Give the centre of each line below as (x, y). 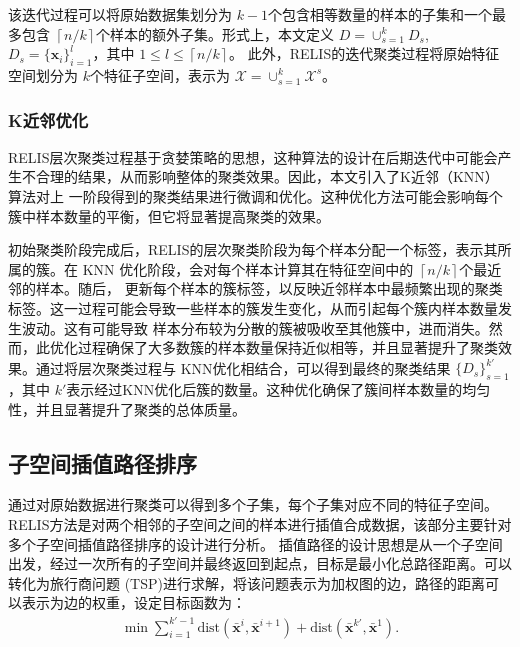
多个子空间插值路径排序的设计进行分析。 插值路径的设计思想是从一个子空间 (255, 543)
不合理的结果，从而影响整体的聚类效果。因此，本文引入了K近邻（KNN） (260, 176)
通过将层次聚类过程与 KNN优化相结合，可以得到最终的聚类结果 (243, 367)
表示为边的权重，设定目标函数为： (133, 602)
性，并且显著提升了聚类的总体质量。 (127, 408)
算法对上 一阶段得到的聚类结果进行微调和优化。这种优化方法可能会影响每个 (255, 195)
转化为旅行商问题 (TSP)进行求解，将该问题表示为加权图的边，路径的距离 (246, 582)
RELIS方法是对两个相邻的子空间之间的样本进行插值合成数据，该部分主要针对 (260, 524)
